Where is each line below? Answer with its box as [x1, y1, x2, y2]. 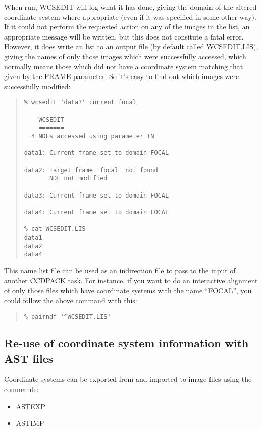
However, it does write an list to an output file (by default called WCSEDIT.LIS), [4, 41, 258, 52]
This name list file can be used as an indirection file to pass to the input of [4, 265, 236, 276]
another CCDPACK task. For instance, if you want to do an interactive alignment [4, 275, 258, 286]
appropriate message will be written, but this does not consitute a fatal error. [4, 31, 244, 42]
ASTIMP [16, 418, 44, 428]
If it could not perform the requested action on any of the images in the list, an [4, 21, 250, 32]
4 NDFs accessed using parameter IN [31, 132, 154, 140]
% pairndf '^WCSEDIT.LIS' [24, 313, 111, 321]
